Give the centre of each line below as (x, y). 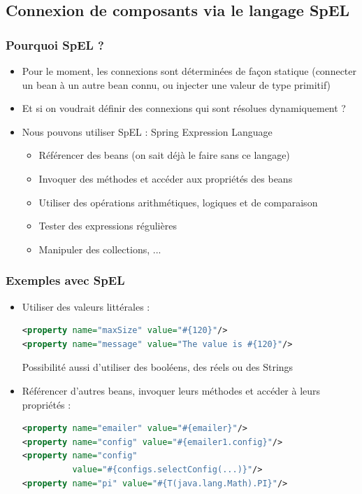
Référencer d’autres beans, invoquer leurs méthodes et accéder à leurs (171, 390)
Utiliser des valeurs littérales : (86, 306)
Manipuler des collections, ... (100, 249)
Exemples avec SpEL (65, 280)
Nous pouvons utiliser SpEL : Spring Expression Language (147, 131)
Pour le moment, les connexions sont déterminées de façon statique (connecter (189, 71)
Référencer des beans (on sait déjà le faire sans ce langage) (164, 155)
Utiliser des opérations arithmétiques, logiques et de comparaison (178, 202)
